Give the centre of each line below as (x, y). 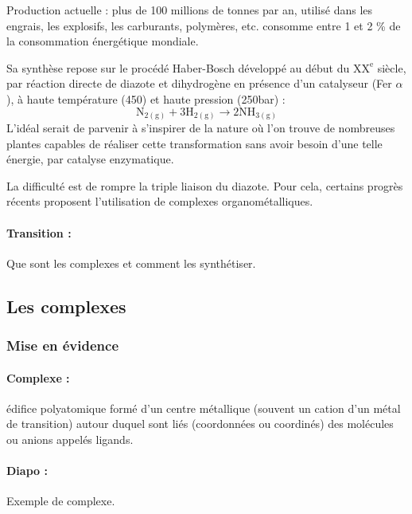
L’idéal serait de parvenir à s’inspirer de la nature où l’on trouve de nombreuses (201, 128)
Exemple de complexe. (61, 501)
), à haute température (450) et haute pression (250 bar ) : (146, 98)
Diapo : (27, 471)
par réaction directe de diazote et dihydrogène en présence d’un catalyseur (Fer (199, 83)
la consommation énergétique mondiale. (103, 41)
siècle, (392, 67)
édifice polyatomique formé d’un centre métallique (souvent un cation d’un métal (204, 408)
